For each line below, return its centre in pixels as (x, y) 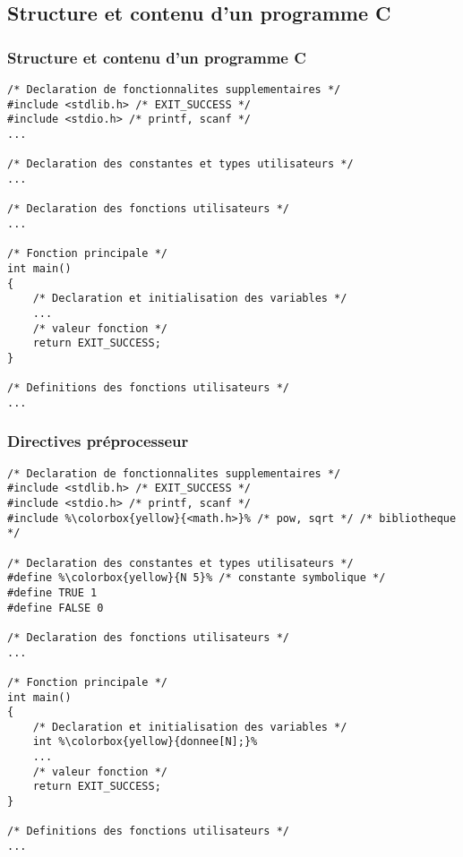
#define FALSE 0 (56, 608)
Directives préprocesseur (98, 441)
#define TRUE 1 (52, 592)
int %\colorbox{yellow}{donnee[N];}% (145, 742)
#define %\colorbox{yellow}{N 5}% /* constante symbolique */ (197, 578)
